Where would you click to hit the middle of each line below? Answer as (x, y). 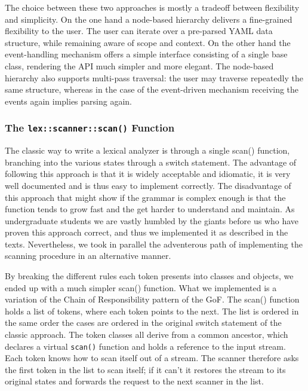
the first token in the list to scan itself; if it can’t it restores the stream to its (145, 369)
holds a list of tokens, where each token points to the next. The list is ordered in (152, 311)
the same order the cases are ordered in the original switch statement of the (143, 323)
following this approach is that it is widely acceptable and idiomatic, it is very (148, 174)
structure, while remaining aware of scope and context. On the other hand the (148, 42)
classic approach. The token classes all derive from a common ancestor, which (147, 335)
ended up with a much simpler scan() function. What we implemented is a (141, 287)
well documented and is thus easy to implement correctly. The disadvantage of (148, 185)
